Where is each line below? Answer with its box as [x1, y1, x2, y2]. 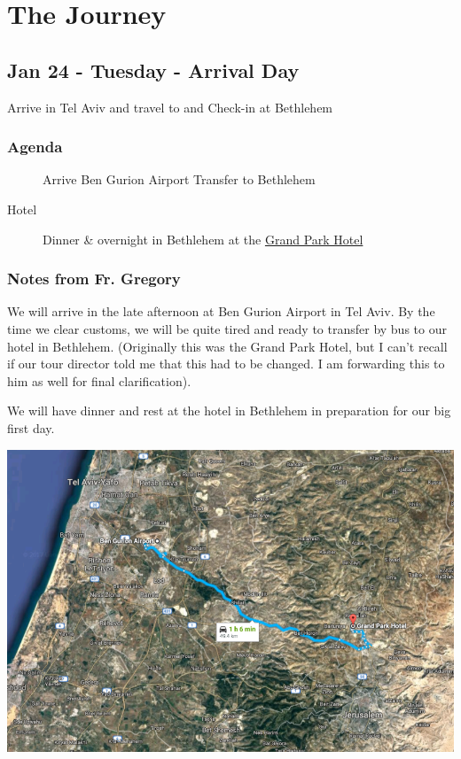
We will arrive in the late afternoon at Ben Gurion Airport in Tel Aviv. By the [7, 302, 435, 321]
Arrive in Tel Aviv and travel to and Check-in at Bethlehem [7, 97, 333, 116]
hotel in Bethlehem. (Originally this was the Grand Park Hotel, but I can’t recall [7, 337, 448, 355]
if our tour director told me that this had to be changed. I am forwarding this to [7, 354, 445, 373]
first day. [7, 418, 55, 437]
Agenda [7, 136, 63, 158]
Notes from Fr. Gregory [7, 267, 181, 290]
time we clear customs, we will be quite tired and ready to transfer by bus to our [7, 319, 447, 337]
